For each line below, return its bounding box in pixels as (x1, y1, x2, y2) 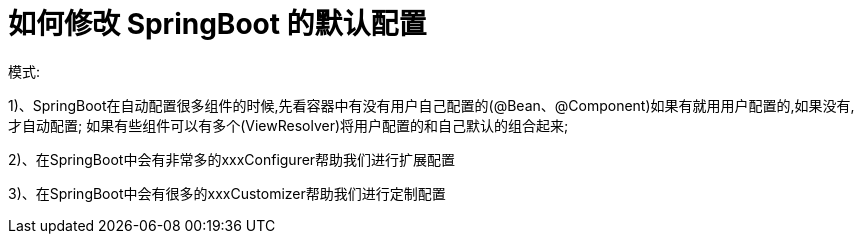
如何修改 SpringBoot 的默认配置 (8, 7, 427, 41)
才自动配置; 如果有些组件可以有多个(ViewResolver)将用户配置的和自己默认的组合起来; (8, 116, 569, 134)
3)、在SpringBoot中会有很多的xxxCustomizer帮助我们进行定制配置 (8, 184, 446, 202)
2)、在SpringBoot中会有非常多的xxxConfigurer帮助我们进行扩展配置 (8, 150, 456, 168)
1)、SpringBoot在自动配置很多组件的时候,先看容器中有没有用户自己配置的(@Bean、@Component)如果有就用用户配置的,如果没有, (8, 96, 855, 114)
